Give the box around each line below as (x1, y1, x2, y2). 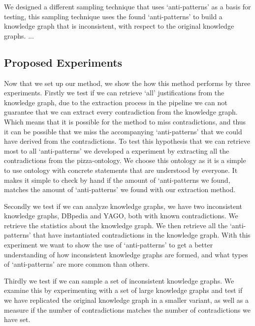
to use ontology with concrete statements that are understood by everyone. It (4, 164, 238, 175)
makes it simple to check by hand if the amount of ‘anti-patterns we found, (4, 174, 230, 185)
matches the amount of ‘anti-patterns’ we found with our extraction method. (4, 184, 236, 195)
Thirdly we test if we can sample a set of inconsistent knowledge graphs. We (4, 275, 234, 285)
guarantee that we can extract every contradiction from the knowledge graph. (4, 107, 238, 117)
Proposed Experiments (4, 54, 123, 70)
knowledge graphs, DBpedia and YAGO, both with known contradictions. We (4, 210, 238, 221)
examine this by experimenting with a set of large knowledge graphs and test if (4, 285, 243, 295)
